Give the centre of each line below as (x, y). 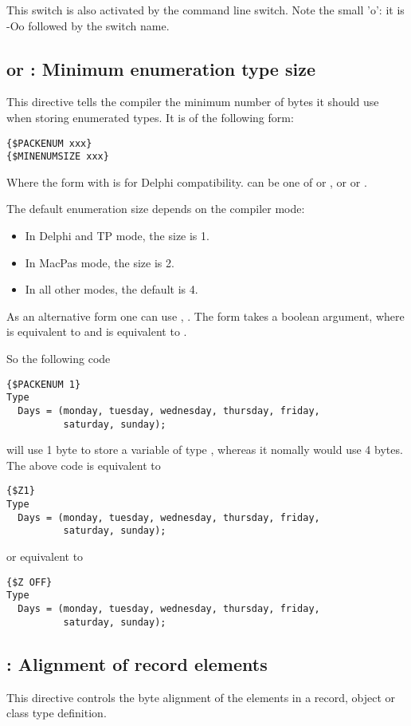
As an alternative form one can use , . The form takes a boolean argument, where (205, 316)
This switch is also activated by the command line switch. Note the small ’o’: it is (205, 10)
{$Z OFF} (29, 582)
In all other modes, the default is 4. (112, 289)
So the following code (59, 359)
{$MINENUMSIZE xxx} (58, 157)
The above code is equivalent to (84, 465)
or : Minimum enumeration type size (161, 68)
